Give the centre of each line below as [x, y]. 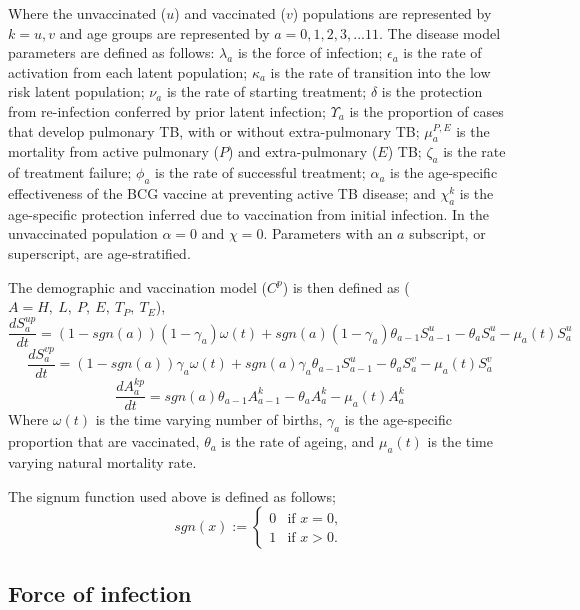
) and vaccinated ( [230, 13]
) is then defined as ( [346, 286]
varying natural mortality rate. [102, 462]
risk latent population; [76, 91]
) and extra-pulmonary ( [302, 151]
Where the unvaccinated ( [87, 13]
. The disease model [439, 32]
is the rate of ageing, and [298, 441]
